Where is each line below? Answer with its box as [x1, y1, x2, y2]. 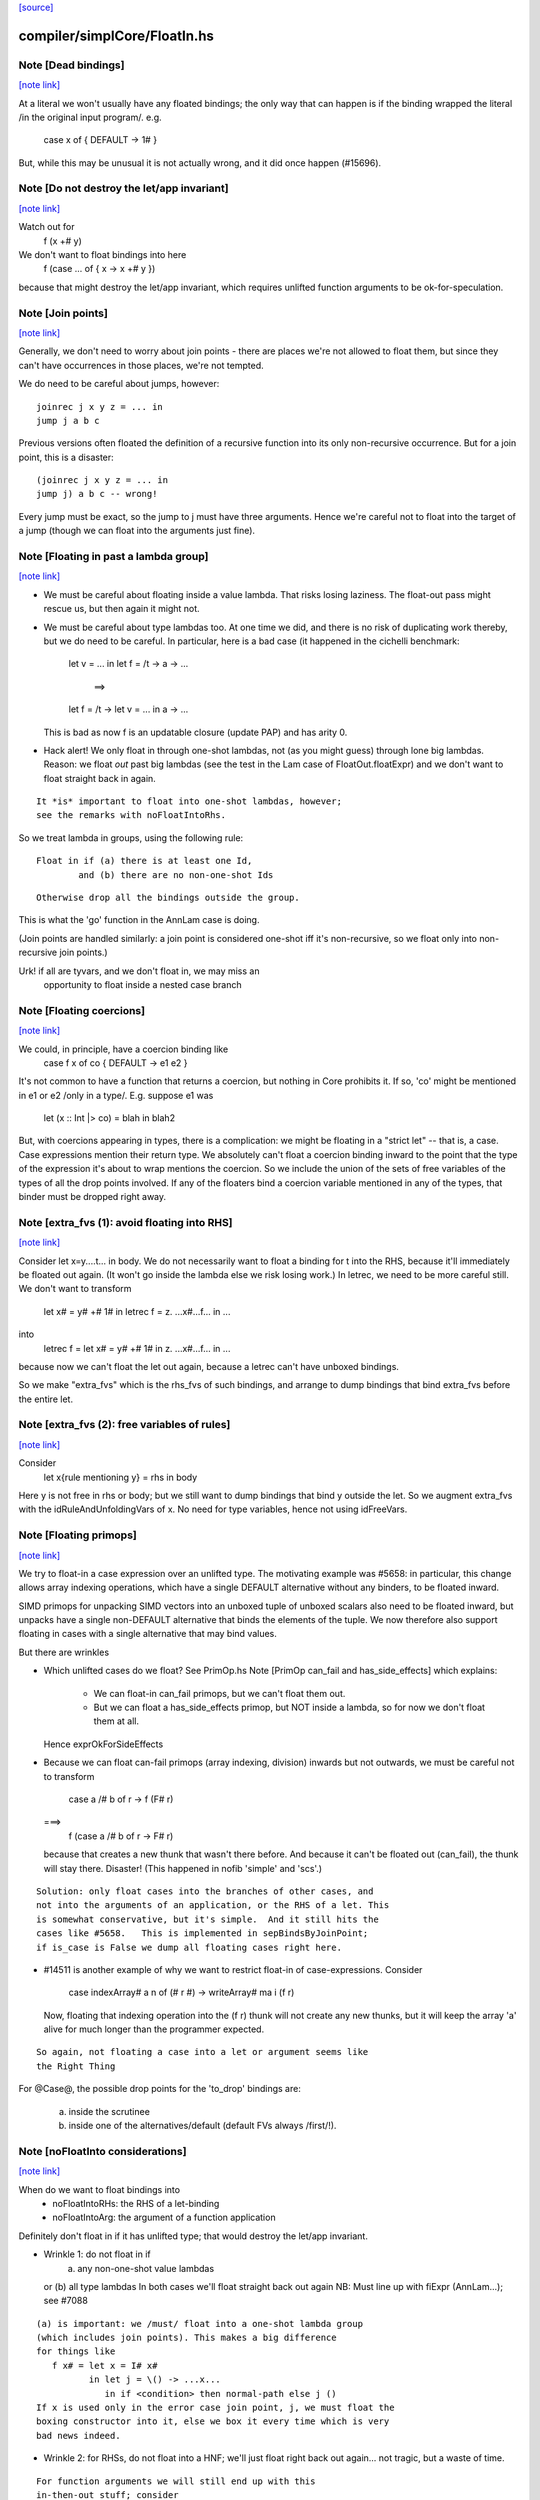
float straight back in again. [43, 772, 157, 784]
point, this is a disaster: [18, 451, 114, 463]
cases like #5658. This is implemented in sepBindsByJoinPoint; [36, 1928, 369, 1939]
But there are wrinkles [18, 1646, 110, 1658]
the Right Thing [36, 2060, 116, 2072]
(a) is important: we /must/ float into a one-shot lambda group [36, 2318, 364, 2329]
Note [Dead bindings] [18, 58, 125, 72]
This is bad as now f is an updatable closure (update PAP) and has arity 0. [43, 726, 348, 738]
